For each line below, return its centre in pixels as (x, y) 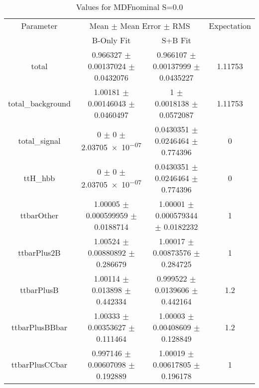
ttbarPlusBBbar (39, 327)
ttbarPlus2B (39, 252)
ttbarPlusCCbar (39, 364)
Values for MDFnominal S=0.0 (129, 7)
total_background (39, 103)
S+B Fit (176, 40)
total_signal (39, 141)
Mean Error (141, 26)
